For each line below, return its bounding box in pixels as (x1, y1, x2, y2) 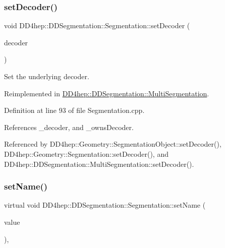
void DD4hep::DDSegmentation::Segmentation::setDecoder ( (4, 20, 190, 31)
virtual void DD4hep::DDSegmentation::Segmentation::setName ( (4, 200, 206, 210)
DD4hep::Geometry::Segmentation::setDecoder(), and (4, 148, 168, 159)
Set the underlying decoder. (4, 71, 89, 81)
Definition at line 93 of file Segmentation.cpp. (4, 105, 145, 115)
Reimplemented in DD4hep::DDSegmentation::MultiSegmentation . (4, 88, 209, 98)
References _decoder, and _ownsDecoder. (4, 121, 134, 132)
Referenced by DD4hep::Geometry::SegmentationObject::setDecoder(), (4, 139, 221, 149)
